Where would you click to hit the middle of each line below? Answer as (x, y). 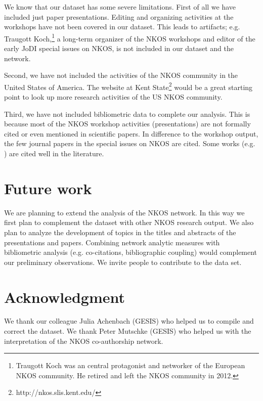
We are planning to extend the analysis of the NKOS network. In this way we (124, 212)
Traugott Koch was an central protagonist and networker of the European (130, 365)
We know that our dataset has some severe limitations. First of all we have (120, 7)
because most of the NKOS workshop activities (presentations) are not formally (127, 124)
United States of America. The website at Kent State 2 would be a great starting (128, 86)
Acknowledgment (64, 297)
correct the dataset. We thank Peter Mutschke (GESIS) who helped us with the (128, 331)
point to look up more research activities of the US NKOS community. (113, 97)
